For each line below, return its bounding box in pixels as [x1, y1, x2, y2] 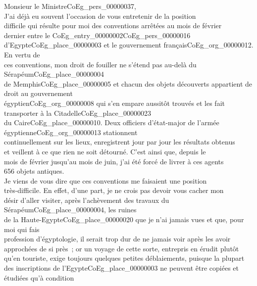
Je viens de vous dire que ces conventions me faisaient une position [4, 175, 207, 186]
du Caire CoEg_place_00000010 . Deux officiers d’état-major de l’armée [4, 117, 219, 128]
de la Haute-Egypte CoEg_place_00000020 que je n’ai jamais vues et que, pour [4, 214, 244, 225]
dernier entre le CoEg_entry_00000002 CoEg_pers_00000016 [4, 30, 191, 40]
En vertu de [4, 49, 40, 59]
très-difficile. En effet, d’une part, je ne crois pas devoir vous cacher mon [4, 185, 224, 195]
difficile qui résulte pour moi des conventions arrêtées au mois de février [4, 20, 222, 31]
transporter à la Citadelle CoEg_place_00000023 [4, 107, 152, 118]
